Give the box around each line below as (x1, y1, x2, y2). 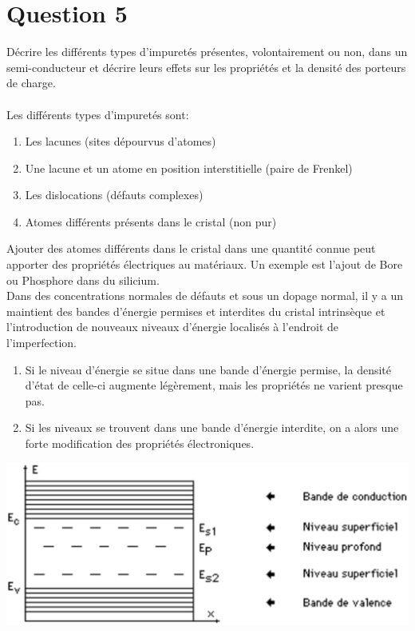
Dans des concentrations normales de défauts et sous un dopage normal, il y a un (6, 287, 404, 304)
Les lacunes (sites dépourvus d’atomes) (25, 133, 216, 150)
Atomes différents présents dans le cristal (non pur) (25, 213, 277, 230)
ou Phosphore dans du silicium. (6, 271, 160, 288)
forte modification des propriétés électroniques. (25, 435, 255, 451)
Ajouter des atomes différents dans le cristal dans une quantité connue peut (6, 240, 376, 257)
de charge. (6, 74, 56, 91)
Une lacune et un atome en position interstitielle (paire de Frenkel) (25, 159, 353, 176)
